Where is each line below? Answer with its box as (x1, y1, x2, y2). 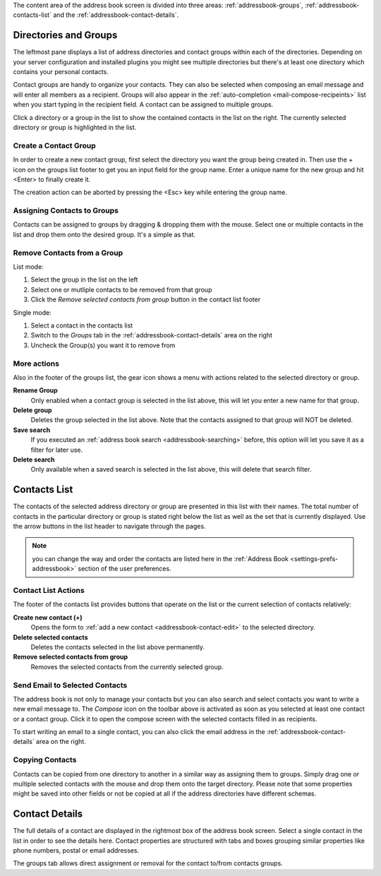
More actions (13, 359, 60, 368)
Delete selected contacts (13, 632, 88, 642)
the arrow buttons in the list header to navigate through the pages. (13, 522, 206, 531)
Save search (13, 426, 51, 434)
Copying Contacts (13, 755, 77, 765)
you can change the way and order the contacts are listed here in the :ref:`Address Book (32, 554, 289, 563)
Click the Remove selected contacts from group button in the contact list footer (30, 295, 261, 304)
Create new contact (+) (13, 613, 83, 621)
